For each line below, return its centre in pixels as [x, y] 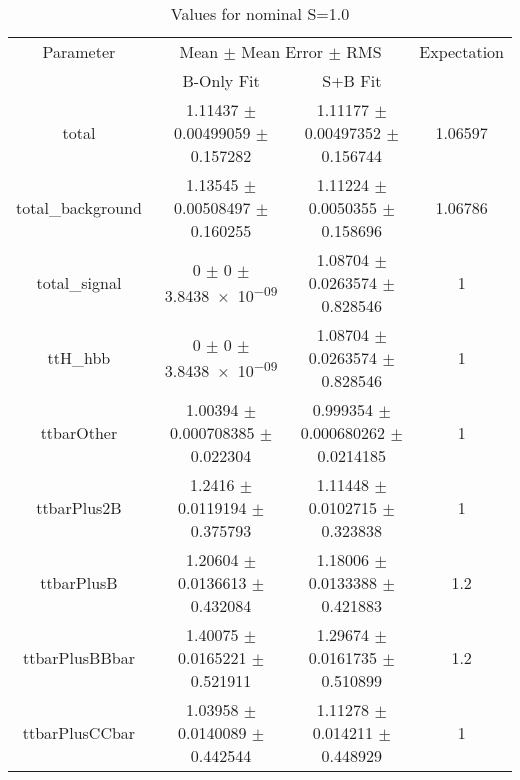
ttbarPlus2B [79, 507]
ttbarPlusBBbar [78, 657]
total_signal [79, 282]
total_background [79, 207]
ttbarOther [79, 432]
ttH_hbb [79, 357]
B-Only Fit [221, 80]
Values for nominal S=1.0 [260, 13]
